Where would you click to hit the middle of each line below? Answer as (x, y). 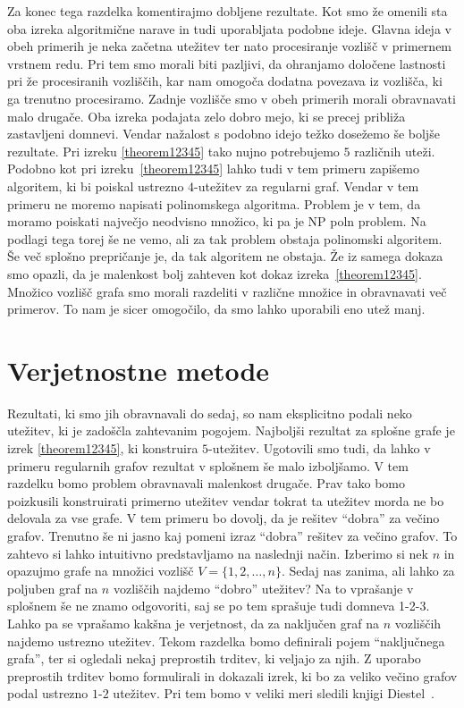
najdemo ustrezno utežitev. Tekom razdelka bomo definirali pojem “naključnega (226, 641)
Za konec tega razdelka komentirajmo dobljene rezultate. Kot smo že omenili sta (228, 11)
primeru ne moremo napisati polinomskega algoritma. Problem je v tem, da (214, 203)
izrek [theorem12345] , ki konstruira (103, 448)
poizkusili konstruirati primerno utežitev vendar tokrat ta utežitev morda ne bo (226, 500)
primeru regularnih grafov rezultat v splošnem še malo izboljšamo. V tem (208, 465)
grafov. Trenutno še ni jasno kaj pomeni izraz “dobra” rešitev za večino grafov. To (232, 535)
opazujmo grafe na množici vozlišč (101, 571)
